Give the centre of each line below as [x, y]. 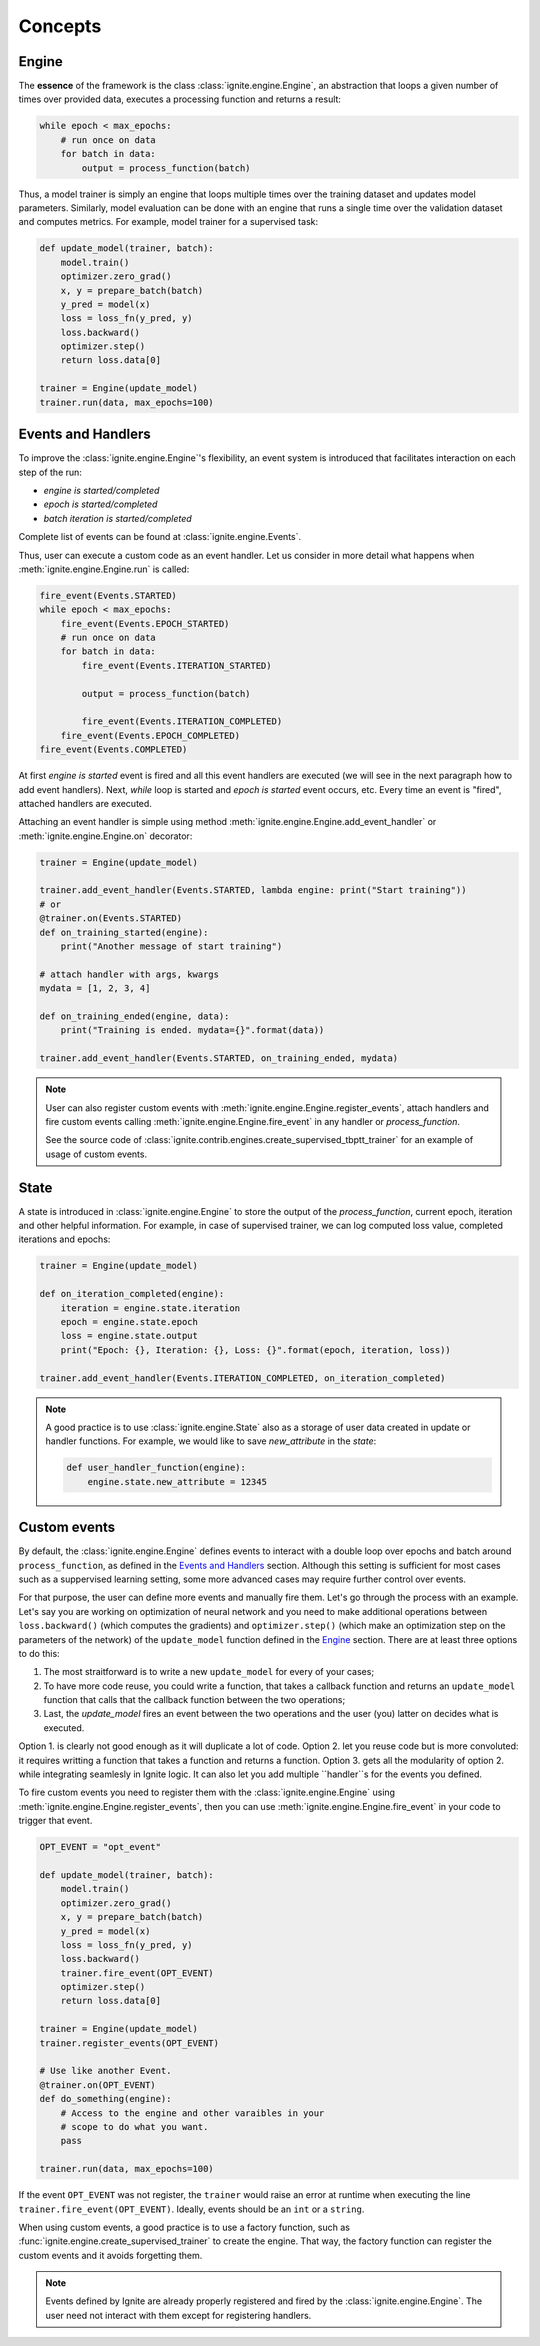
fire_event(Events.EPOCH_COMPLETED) [150, 735]
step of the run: [50, 472]
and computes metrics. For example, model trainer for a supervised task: [168, 222]
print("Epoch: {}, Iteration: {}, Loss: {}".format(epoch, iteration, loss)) [256, 1349]
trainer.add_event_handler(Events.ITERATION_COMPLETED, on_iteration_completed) [242, 1378]
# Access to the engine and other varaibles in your [192, 2113]
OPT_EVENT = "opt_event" [100, 1847]
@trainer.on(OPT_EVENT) [98, 2084]
